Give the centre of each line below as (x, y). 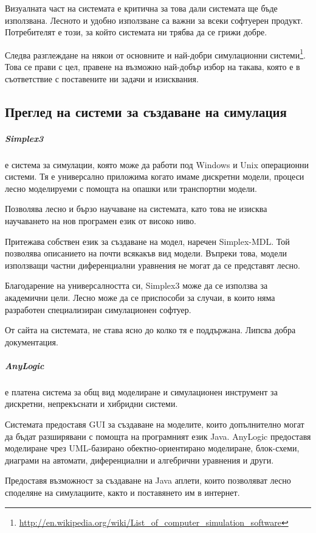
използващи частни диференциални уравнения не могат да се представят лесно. (153, 265)
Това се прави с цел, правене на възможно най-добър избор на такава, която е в (153, 67)
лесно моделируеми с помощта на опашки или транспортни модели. (131, 188)
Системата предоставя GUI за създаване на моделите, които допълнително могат (155, 424)
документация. (32, 341)
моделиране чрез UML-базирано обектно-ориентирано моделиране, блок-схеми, (152, 448)
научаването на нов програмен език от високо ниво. (101, 220)
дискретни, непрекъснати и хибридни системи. (91, 404)
